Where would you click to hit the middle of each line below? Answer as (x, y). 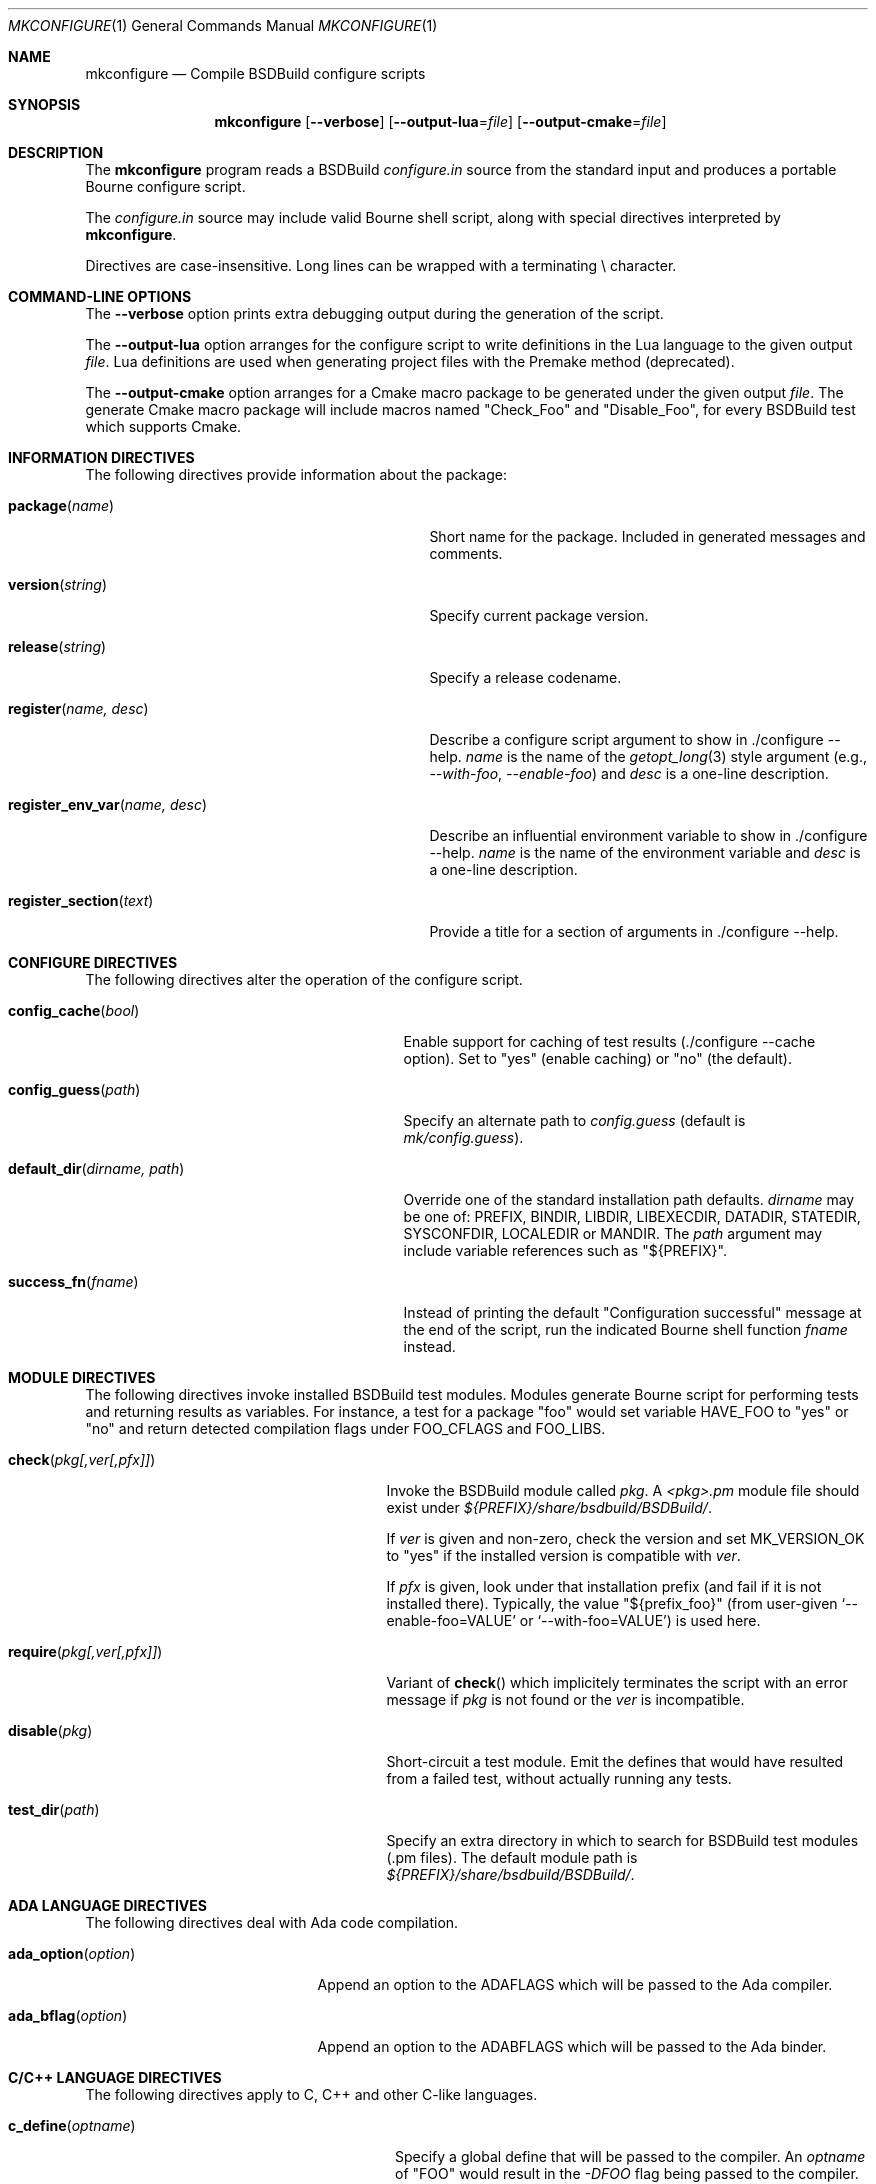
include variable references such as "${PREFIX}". (565, 1250)
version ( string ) (57, 584)
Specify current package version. (539, 615)
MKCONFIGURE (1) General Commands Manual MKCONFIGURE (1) (223, 25)
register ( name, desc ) (78, 708)
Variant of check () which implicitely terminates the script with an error (617, 1682)
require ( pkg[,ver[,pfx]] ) (85, 1651)
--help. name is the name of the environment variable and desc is (645, 852)
